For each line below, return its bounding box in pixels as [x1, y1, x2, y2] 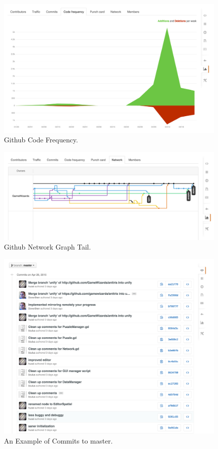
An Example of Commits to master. [4, 435, 113, 446]
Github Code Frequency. [4, 134, 78, 145]
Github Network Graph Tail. [4, 242, 91, 252]
